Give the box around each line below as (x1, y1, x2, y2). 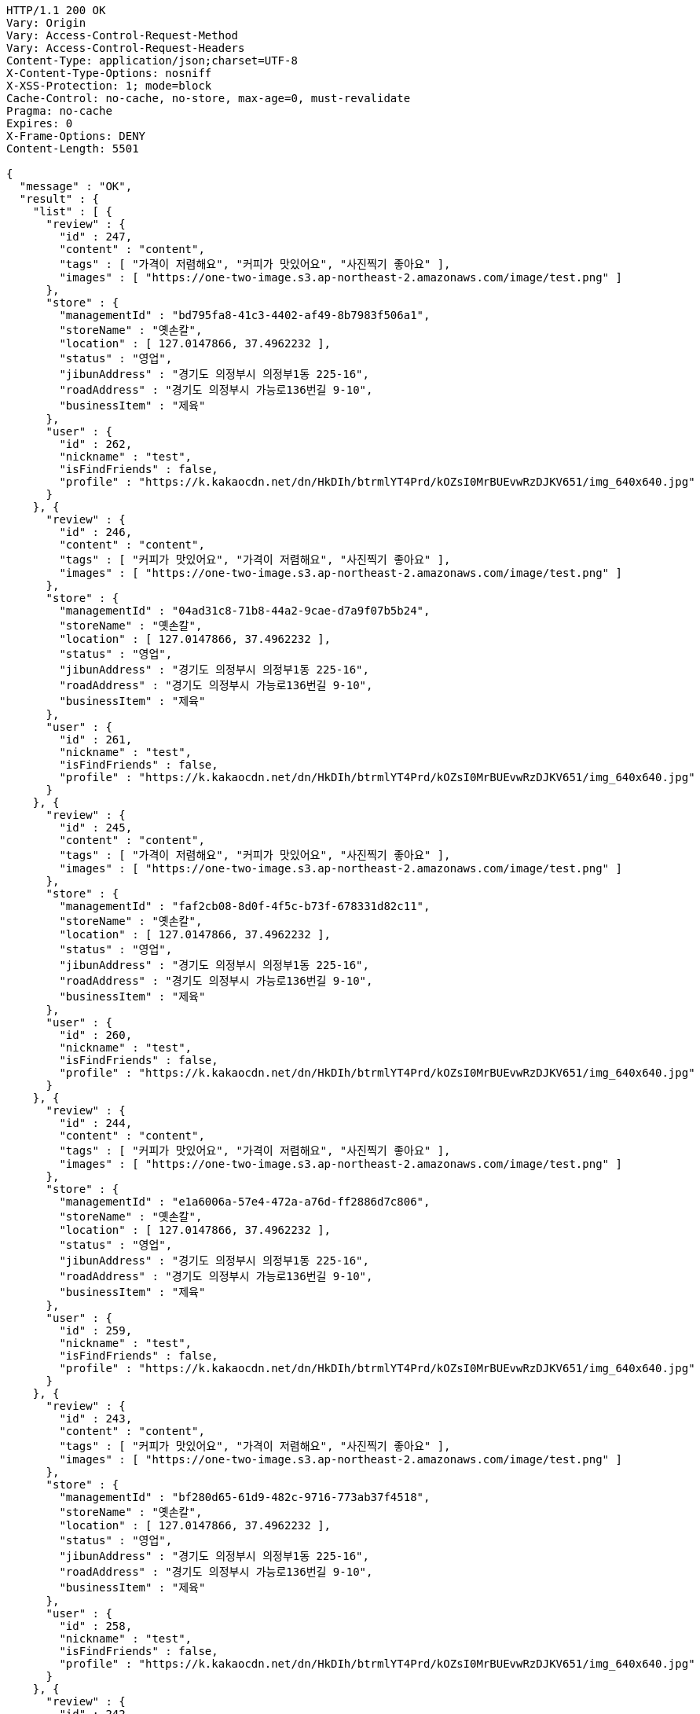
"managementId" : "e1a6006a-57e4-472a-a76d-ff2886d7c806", (59, 1195, 431, 1208)
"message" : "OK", (19, 180, 133, 193)
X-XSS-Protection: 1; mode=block (6, 79, 212, 92)
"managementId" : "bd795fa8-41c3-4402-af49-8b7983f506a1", (59, 309, 431, 321)
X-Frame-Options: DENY (6, 130, 146, 142)
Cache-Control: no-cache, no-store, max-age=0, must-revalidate (6, 92, 411, 105)
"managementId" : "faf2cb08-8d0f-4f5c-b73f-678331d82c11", (59, 900, 431, 912)
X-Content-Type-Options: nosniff (6, 67, 212, 79)
